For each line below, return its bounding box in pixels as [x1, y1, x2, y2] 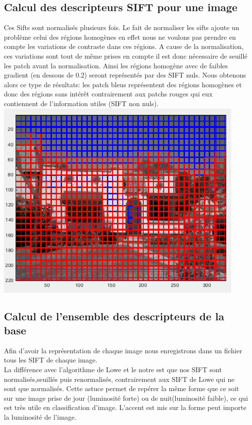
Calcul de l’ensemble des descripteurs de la [4, 308, 224, 323]
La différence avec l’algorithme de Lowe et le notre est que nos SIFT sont [4, 364, 222, 374]
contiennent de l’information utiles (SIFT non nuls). [4, 98, 159, 108]
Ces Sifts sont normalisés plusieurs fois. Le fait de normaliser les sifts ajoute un [4, 22, 239, 32]
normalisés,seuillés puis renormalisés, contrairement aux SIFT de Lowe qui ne [4, 374, 235, 384]
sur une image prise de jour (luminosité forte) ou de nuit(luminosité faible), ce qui [4, 393, 248, 403]
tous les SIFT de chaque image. [4, 355, 98, 365]
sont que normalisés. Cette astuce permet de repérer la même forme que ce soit [4, 383, 239, 394]
